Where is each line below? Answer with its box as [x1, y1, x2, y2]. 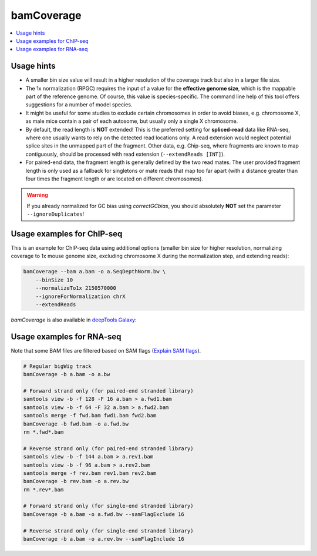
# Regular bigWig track [23, 363, 92, 370]
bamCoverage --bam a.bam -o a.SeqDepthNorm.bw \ [23, 268, 166, 275]
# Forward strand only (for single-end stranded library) [23, 503, 194, 510]
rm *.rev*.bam [23, 486, 64, 493]
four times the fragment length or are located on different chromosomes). [25, 175, 204, 182]
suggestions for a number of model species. [25, 101, 133, 108]
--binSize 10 [35, 276, 73, 283]
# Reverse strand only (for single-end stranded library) [23, 527, 194, 534]
